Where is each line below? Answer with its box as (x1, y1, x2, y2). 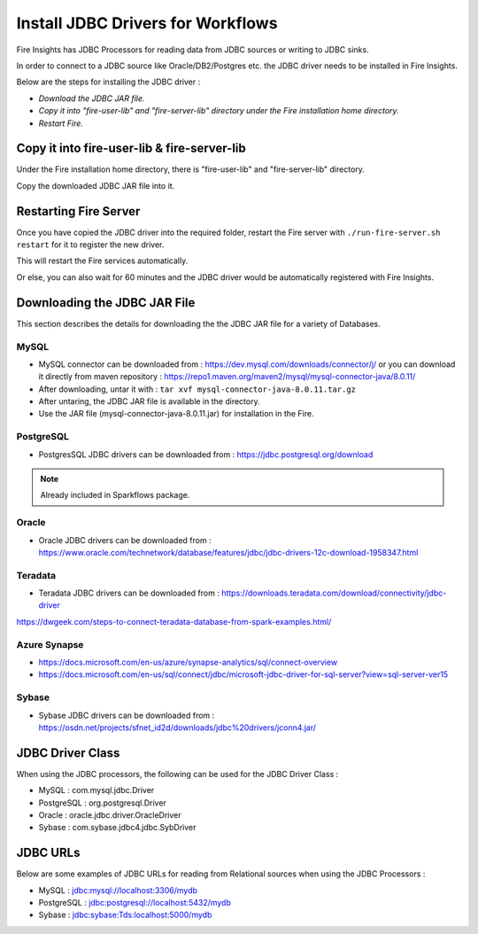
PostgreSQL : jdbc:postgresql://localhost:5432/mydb (38, 898, 232, 908)
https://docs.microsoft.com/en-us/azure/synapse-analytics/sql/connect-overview (38, 657, 338, 667)
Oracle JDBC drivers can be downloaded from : (38, 534, 212, 545)
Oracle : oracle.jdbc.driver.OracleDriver (38, 810, 181, 820)
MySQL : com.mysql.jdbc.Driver (38, 785, 155, 796)
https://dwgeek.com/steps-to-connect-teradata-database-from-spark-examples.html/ (16, 616, 332, 627)
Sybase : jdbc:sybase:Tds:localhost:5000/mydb (38, 909, 212, 921)
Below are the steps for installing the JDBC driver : (16, 76, 201, 88)
